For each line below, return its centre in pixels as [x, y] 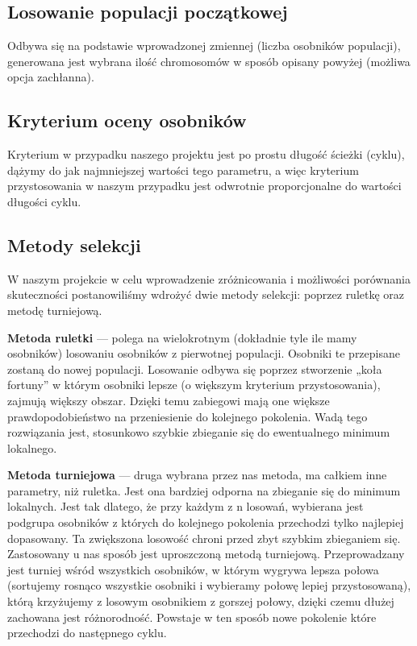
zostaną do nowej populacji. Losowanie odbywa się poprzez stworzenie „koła [195, 369]
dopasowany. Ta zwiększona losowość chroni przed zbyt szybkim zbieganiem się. [204, 538]
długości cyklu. [44, 201]
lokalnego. [32, 447]
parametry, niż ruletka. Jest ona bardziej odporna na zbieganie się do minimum [204, 490]
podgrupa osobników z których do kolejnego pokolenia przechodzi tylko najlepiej [206, 522]
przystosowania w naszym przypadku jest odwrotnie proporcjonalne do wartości [204, 186]
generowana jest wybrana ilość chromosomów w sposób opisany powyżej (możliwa [209, 61]
